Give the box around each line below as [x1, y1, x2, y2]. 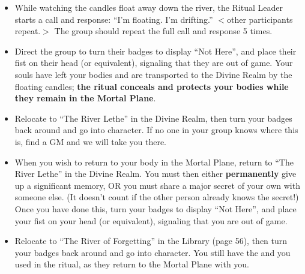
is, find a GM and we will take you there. [14, 135, 167, 147]
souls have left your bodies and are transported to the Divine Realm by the [14, 68, 292, 80]
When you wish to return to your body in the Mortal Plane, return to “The [14, 155, 294, 168]
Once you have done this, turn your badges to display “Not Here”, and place [14, 202, 297, 215]
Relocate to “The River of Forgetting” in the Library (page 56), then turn [14, 234, 288, 247]
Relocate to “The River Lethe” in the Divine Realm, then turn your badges [14, 112, 292, 124]
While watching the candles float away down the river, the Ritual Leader [14, 1, 283, 13]
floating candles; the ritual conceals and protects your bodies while [14, 80, 289, 92]
